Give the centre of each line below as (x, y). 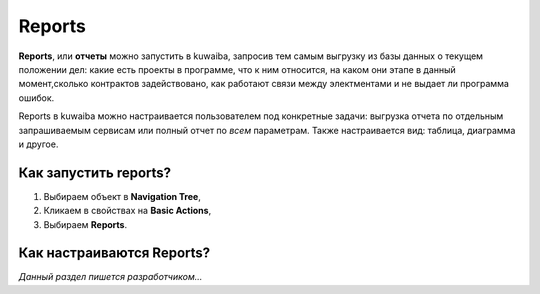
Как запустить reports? (95, 172)
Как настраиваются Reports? (114, 253)
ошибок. (36, 97)
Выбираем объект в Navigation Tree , (122, 196)
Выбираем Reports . (85, 224)
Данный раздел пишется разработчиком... (110, 277)
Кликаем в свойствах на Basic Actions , (127, 211)
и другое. (38, 144)
